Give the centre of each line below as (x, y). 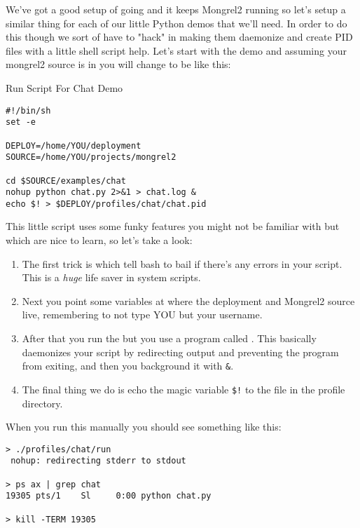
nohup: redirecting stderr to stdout (98, 461)
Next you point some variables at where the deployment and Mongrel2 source (188, 300)
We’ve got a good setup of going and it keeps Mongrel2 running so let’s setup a (176, 9)
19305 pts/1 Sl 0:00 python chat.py (109, 496)
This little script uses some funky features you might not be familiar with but (173, 226)
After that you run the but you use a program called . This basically (169, 338)
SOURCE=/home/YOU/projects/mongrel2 (91, 157)
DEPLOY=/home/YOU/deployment (74, 145)
